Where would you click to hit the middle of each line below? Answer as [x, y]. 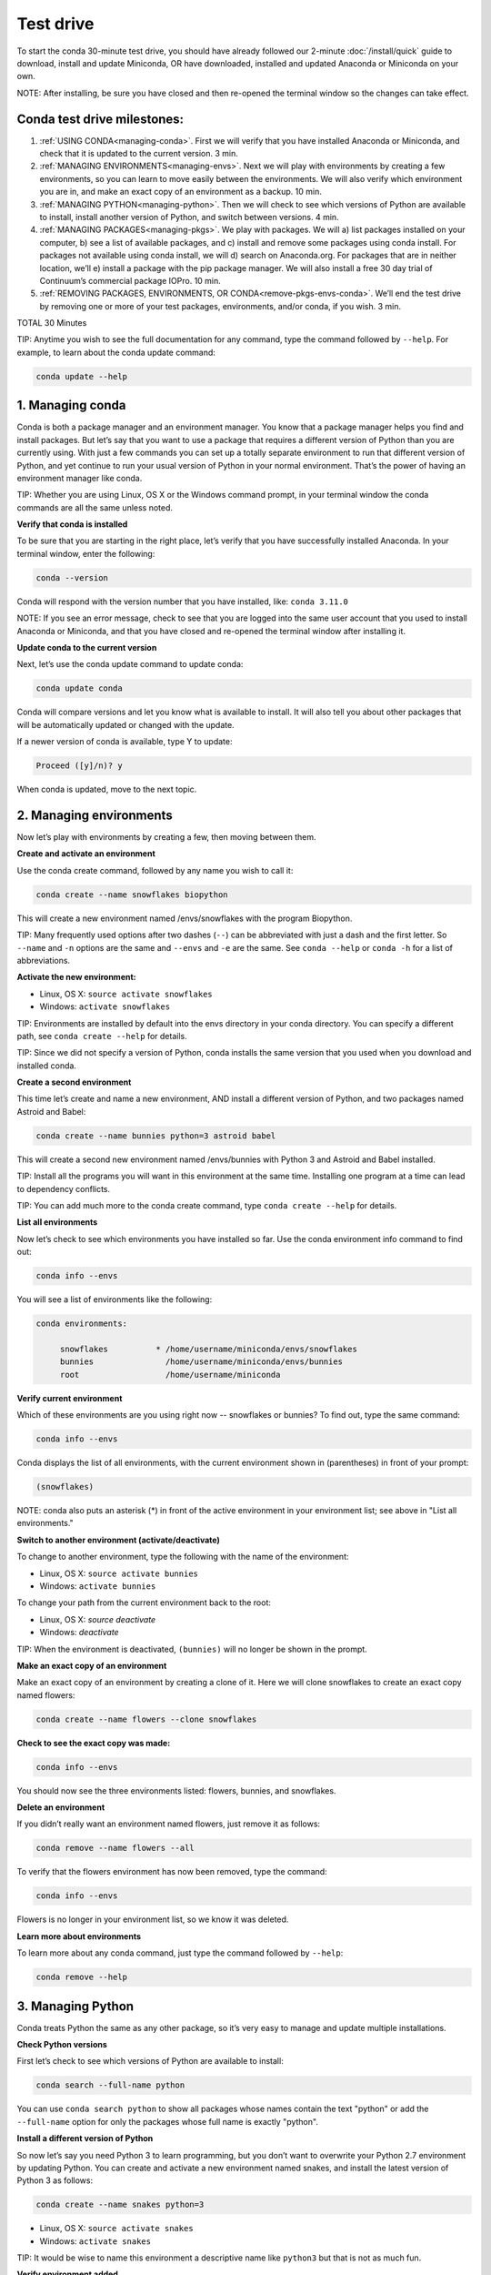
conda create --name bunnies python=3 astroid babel [156, 1136]
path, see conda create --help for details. [102, 1036]
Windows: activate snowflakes [105, 1006]
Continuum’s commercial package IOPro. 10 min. [130, 280]
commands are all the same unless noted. [95, 507]
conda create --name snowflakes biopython [132, 895]
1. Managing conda [71, 405]
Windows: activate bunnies [98, 1586]
